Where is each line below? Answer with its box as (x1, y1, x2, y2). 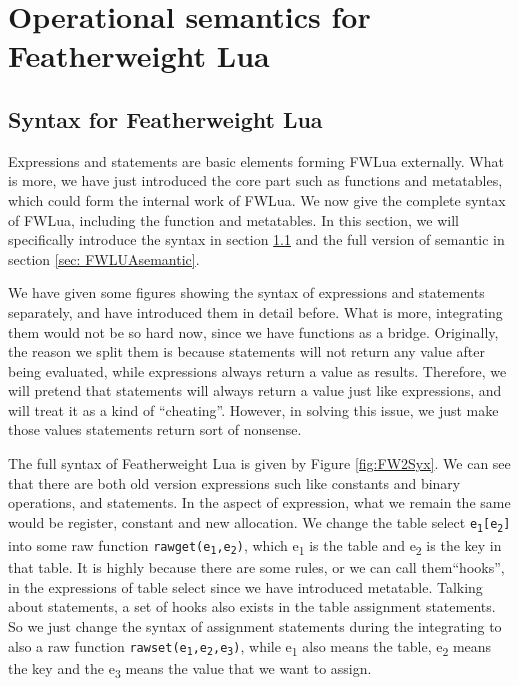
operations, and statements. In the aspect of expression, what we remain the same (8, 492, 511, 513)
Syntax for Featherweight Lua (8, 103, 323, 134)
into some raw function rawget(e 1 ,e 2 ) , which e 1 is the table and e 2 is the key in (8, 534, 502, 558)
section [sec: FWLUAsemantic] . (8, 248, 200, 269)
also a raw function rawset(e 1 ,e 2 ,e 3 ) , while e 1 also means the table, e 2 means (8, 635, 492, 659)
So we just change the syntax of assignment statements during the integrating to (8, 616, 502, 637)
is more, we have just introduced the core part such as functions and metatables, (8, 170, 503, 191)
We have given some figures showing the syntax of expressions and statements (8, 282, 485, 303)
